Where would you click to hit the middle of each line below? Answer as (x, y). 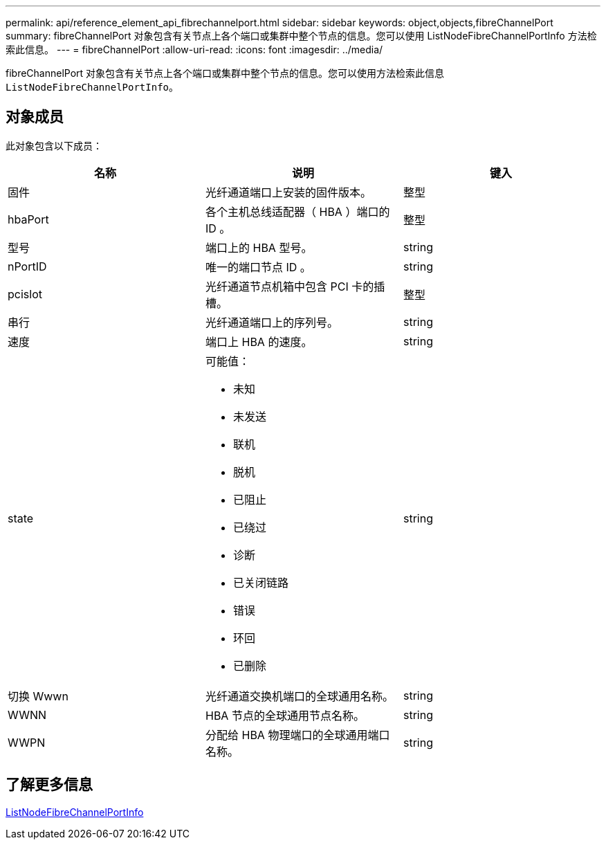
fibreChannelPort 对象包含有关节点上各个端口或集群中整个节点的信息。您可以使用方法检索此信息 (225, 73)
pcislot (25, 294)
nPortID (27, 266)
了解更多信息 (49, 785)
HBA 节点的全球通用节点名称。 (285, 715)
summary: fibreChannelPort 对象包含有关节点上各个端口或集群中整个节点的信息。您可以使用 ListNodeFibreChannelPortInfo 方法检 (301, 36)
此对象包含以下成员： (54, 145)
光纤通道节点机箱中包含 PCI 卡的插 (295, 286)
